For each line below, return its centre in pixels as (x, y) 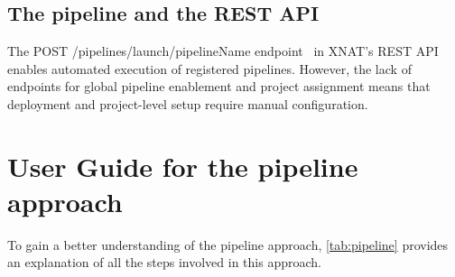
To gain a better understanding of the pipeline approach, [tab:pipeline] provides (228, 244)
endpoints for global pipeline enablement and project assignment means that (219, 86)
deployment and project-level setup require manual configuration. (188, 103)
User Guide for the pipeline (183, 166)
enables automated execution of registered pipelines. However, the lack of (209, 68)
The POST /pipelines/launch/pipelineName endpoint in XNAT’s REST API (223, 51)
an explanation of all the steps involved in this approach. (164, 262)
